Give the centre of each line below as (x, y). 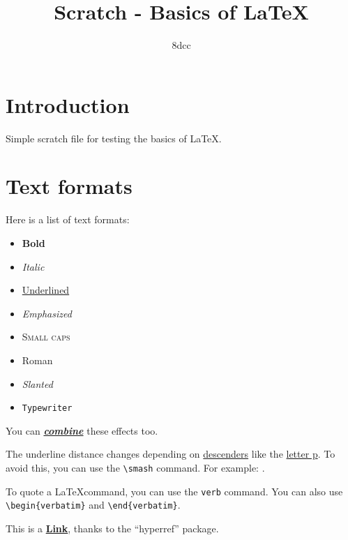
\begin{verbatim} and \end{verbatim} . (93, 505)
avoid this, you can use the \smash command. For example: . (135, 467)
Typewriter (47, 408)
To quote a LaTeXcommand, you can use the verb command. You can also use (174, 491)
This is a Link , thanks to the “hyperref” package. (112, 528)
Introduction (68, 104)
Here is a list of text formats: (68, 219)
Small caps (46, 337)
